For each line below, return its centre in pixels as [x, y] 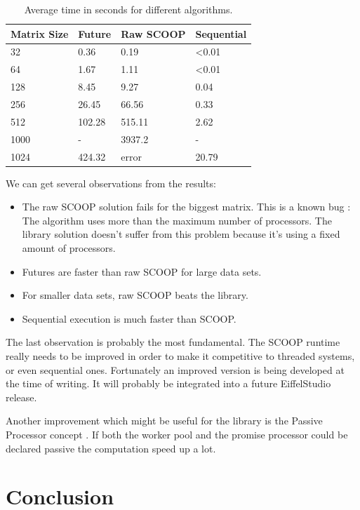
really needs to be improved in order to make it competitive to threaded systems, [180, 355]
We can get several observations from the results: [111, 183]
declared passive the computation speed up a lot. [111, 448]
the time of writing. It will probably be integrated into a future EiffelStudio [168, 383]
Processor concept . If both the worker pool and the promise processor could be [177, 434]
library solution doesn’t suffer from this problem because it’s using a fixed [181, 234]
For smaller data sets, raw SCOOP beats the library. [135, 295]
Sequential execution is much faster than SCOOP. [129, 318]
